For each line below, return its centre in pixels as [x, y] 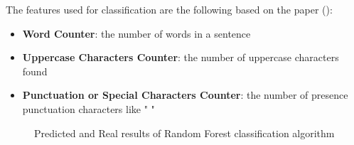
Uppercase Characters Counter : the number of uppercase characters [181, 57]
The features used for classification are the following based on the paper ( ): [169, 9]
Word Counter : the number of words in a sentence [136, 33]
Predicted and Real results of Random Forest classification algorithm [184, 133]
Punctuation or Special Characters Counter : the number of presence [185, 95]
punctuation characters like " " [88, 108]
